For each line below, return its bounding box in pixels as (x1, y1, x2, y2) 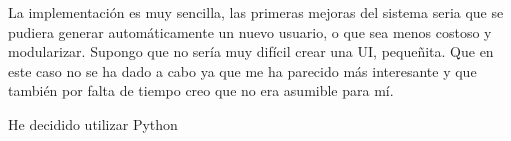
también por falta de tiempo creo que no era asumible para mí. (8, 80, 394, 101)
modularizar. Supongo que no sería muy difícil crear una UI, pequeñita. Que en (8, 41, 494, 62)
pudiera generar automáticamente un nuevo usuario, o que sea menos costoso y (8, 21, 492, 42)
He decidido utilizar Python (8, 113, 178, 134)
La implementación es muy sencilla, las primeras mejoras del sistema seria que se (8, 2, 504, 22)
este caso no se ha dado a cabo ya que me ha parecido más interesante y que (8, 60, 477, 81)
